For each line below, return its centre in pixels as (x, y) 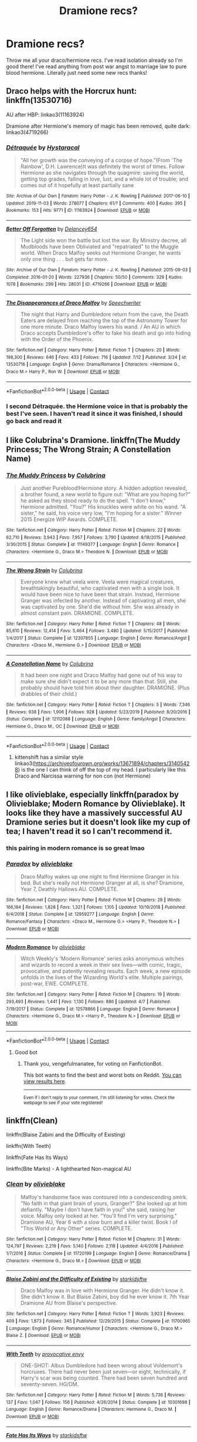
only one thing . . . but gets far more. (64, 259)
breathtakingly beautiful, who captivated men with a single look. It (100, 588)
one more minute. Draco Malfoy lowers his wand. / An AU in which (100, 326)
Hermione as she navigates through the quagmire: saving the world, (102, 173)
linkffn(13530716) (39, 100)
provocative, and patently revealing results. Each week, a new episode (106, 971)
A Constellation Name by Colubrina (50, 664)
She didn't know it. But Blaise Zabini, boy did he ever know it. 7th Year (105, 1297)
